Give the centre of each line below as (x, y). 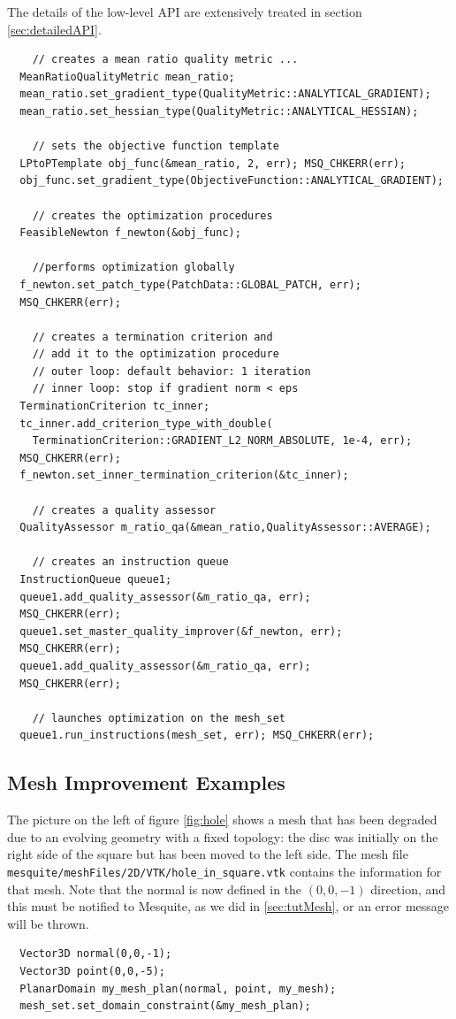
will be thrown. (48, 923)
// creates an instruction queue (130, 562)
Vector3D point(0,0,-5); (92, 971)
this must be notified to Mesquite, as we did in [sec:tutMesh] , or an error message (228, 906)
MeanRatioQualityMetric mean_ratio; (127, 77)
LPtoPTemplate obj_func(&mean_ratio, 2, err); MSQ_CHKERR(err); (213, 163)
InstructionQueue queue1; (96, 579)
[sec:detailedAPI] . (54, 29)
